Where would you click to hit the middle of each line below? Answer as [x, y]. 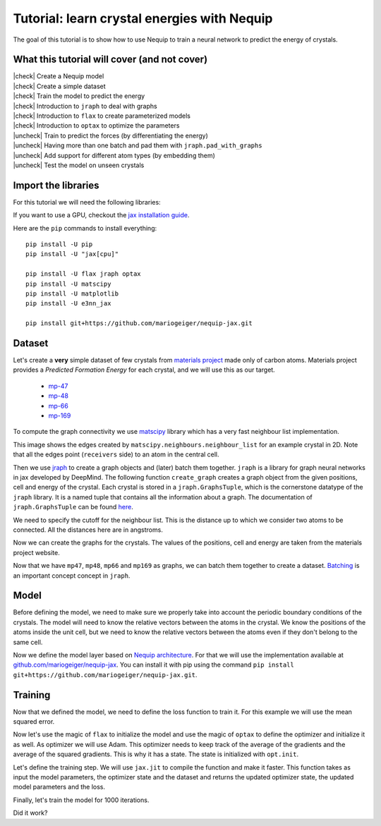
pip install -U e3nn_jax [68, 304]
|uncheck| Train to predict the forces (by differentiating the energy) [110, 135]
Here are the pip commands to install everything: [85, 228]
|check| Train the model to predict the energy [79, 96]
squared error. [34, 722]
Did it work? [30, 813]
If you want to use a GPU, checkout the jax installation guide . [101, 215]
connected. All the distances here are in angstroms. [88, 530]
